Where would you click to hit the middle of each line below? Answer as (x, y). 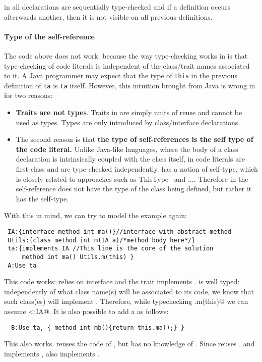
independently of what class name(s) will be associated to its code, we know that (129, 291)
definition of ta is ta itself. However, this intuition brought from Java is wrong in (130, 85)
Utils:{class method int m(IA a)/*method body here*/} (102, 240)
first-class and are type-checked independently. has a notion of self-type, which (137, 169)
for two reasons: (28, 95)
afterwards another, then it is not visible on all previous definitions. (108, 16)
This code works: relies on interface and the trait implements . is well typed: (122, 281)
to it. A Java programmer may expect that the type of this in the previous (121, 75)
